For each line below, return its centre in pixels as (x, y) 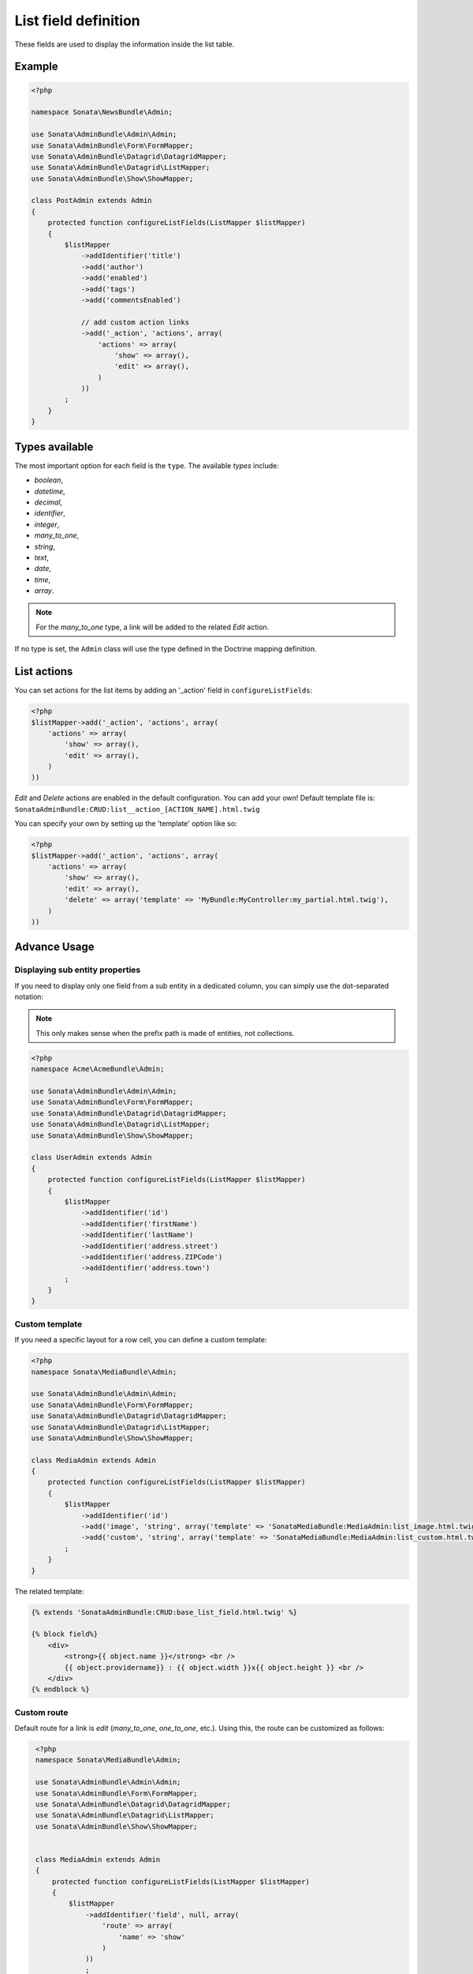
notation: (29, 997)
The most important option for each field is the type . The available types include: (147, 465)
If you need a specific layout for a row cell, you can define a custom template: (141, 1340)
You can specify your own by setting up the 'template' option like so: (126, 824)
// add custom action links (135, 322)
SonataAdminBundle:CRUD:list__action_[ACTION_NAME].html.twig (137, 809)
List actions (44, 672)
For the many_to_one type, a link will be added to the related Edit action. (153, 627)
